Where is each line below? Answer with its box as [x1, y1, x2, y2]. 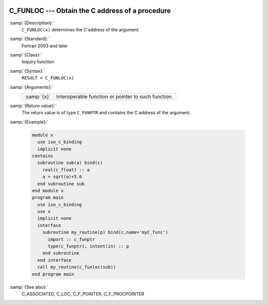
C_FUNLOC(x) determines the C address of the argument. [21, 26, 140, 32]
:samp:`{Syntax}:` [9, 68, 45, 74]
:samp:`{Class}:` [9, 52, 42, 58]
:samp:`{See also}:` [9, 284, 49, 290]
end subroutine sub [37, 181, 85, 186]
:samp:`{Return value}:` [9, 103, 57, 109]
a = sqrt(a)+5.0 [42, 174, 82, 180]
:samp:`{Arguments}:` [9, 84, 54, 90]
